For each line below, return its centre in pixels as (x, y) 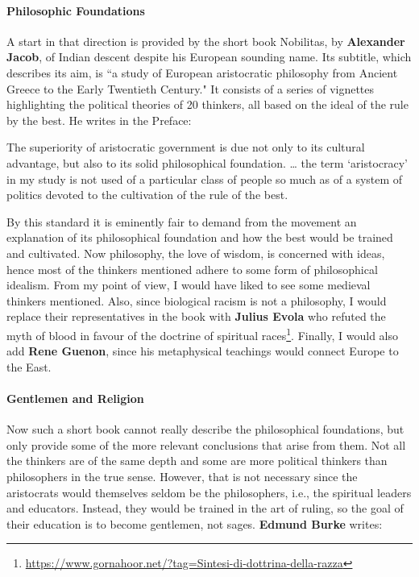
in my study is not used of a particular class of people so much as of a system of (205, 178)
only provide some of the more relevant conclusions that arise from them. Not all (206, 444)
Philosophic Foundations (76, 10)
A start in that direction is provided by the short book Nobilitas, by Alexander (206, 41)
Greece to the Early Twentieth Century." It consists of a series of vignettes (191, 88)
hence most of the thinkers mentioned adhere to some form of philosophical (192, 269)
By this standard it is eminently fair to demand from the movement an (182, 221)
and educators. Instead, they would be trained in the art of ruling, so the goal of (205, 508)
